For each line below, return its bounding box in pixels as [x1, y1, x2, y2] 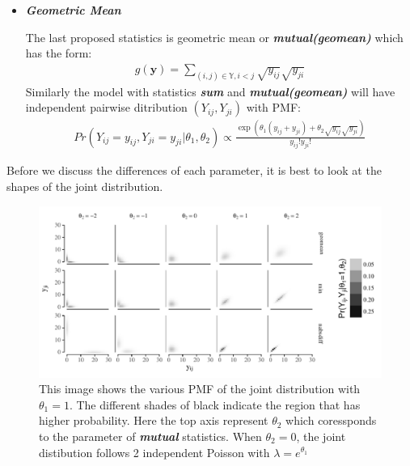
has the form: [25, 44, 92, 61]
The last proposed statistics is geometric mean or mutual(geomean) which [25, 28, 404, 45]
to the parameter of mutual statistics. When [39, 427, 262, 444]
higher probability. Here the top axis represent [39, 412, 268, 429]
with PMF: [246, 99, 301, 116]
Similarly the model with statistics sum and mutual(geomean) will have [25, 83, 395, 100]
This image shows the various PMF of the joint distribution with [39, 380, 361, 397]
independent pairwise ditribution [25, 99, 188, 116]
